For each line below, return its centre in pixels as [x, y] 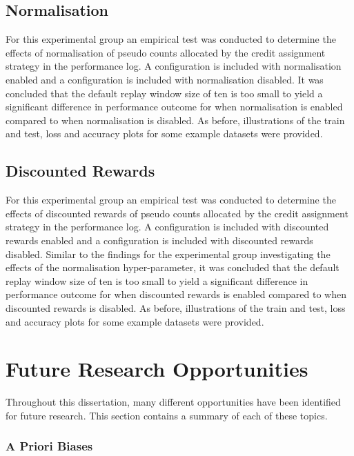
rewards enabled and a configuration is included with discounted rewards [159, 240]
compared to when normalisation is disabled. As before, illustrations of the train [175, 120]
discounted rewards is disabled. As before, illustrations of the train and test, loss [176, 307]
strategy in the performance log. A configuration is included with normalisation [174, 66]
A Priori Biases [49, 446]
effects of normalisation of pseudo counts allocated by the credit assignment [166, 52]
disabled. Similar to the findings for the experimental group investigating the [168, 254]
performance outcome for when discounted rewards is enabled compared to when [176, 294]
